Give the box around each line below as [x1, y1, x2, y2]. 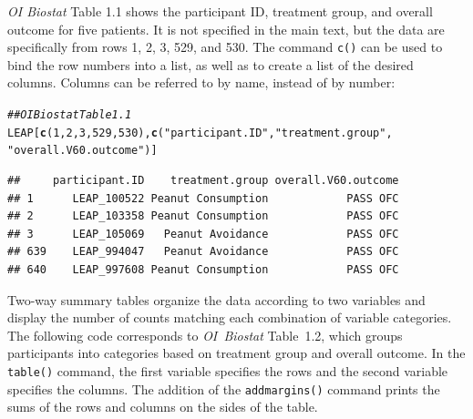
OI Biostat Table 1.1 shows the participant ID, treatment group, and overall [7, 2, 433, 20]
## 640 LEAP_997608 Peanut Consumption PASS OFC [7, 262, 399, 276]
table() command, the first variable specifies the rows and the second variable [7, 361, 448, 380]
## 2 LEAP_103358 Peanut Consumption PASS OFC [7, 209, 399, 223]
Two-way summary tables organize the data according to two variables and [7, 290, 426, 309]
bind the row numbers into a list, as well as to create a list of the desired [7, 55, 414, 74]
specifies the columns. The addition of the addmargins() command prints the [7, 379, 440, 398]
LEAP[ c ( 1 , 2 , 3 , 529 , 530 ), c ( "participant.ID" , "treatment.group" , [7, 126, 393, 139]
